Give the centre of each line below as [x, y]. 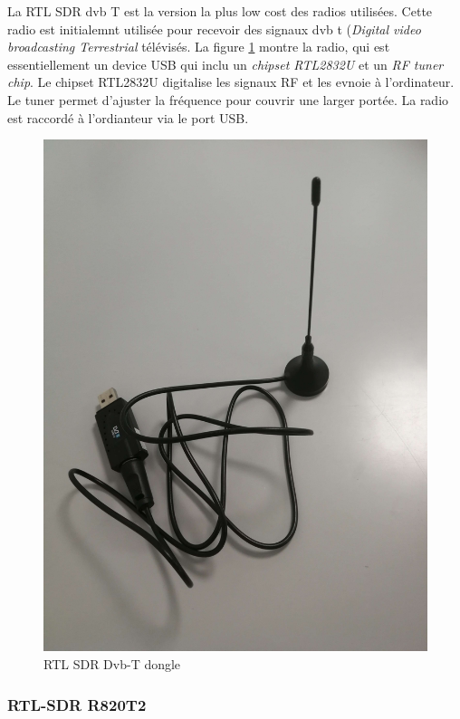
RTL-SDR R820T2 [77, 704]
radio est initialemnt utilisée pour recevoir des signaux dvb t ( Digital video [214, 29]
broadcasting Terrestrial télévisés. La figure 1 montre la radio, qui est [199, 47]
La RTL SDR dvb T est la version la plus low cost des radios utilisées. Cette [220, 11]
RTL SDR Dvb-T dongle [112, 664]
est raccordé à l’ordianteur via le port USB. [128, 117]
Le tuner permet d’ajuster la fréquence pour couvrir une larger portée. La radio [228, 99]
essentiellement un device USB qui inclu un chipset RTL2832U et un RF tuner [225, 64]
